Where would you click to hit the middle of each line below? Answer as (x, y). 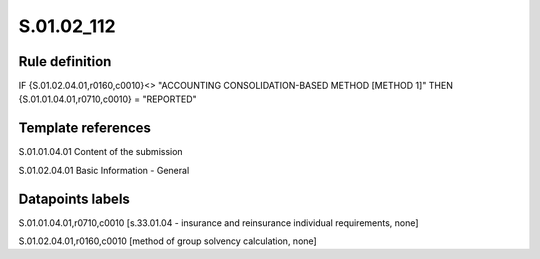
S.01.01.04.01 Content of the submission (101, 152)
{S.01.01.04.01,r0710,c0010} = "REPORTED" (107, 99)
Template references (85, 128)
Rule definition (65, 61)
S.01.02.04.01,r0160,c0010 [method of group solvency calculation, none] (167, 241)
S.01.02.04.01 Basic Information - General (104, 170)
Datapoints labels (74, 198)
